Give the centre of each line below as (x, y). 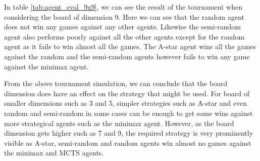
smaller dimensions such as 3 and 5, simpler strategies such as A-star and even (126, 103)
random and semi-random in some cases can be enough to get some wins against (128, 113)
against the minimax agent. (46, 66)
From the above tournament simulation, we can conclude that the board (116, 83)
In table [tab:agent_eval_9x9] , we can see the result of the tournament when (123, 7)
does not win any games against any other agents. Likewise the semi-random (122, 27)
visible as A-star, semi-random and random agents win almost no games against (128, 143)
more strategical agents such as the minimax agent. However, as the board (119, 123)
